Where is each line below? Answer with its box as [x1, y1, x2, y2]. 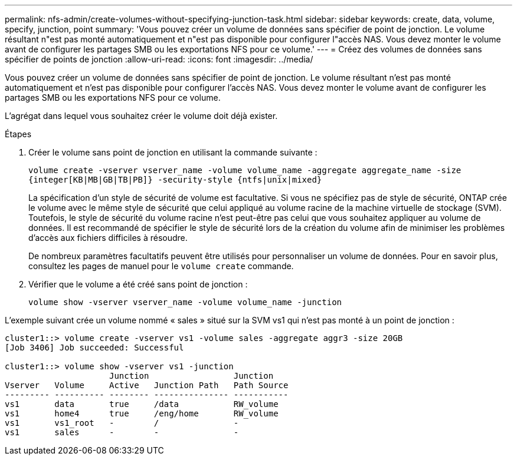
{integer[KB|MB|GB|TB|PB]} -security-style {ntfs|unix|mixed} [28, 175, 322, 184]
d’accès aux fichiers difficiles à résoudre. [28, 233, 188, 243]
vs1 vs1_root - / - [5, 418, 239, 428]
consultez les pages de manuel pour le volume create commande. [28, 261, 294, 271]
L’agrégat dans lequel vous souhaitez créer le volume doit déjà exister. [5, 111, 278, 121]
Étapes [5, 129, 32, 139]
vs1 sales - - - [5, 428, 239, 437]
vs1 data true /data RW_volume [5, 399, 279, 409]
